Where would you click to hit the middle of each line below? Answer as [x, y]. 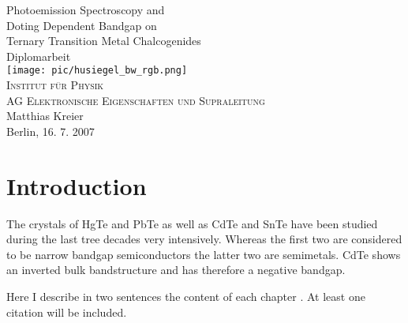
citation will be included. [67, 312]
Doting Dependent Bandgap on [82, 25]
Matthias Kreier [45, 116]
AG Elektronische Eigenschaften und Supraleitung [136, 100]
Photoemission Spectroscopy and [86, 9]
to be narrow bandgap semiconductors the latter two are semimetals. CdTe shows [204, 254]
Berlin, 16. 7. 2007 [51, 131]
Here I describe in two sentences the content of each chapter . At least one [186, 296]
